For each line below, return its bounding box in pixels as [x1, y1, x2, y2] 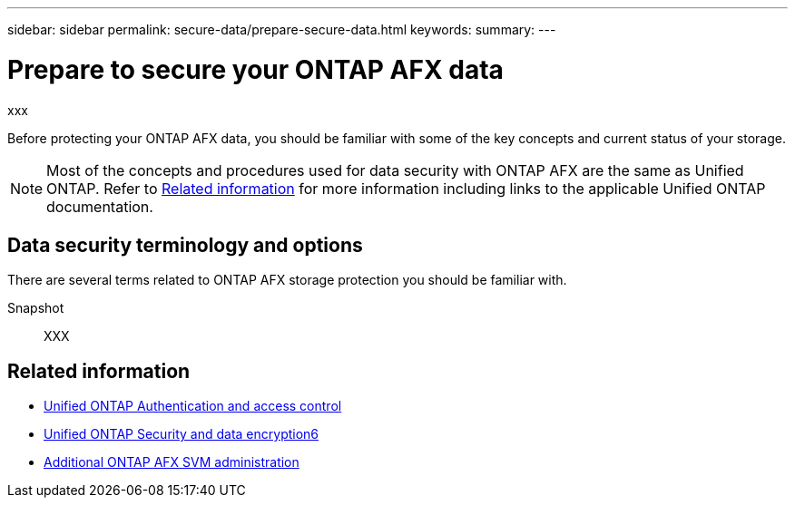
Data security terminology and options [7, 233, 363, 257]
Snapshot [7, 300, 64, 316]
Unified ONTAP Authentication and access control [44, 398, 342, 414]
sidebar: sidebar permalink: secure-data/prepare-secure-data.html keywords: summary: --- [7, 22, 556, 37]
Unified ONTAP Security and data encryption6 [44, 426, 319, 442]
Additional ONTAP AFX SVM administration [44, 454, 299, 471]
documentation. [46, 197, 153, 216]
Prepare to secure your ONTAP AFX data [7, 53, 504, 85]
